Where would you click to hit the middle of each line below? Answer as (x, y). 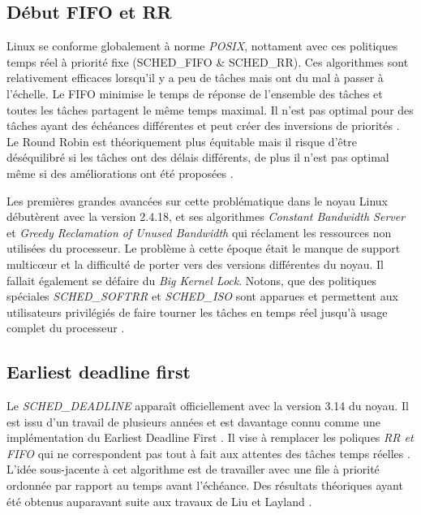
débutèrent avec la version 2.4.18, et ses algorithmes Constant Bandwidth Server (206, 216)
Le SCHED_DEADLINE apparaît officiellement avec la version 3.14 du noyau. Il (208, 406)
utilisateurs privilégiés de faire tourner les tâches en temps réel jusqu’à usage (197, 312)
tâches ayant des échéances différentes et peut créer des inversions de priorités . (203, 126)
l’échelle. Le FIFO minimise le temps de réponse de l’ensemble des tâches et (195, 93)
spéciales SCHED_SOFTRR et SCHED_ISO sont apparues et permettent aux (202, 296)
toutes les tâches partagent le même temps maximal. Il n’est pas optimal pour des (210, 109)
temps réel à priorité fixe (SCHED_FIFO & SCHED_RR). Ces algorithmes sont (208, 61)
